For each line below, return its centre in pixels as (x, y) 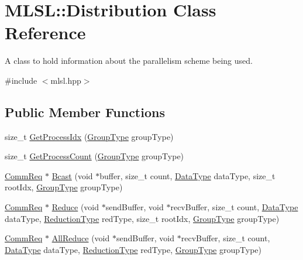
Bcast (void (72, 175)
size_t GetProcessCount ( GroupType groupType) (94, 156)
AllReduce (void (81, 238)
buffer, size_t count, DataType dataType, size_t (187, 175)
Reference (45, 32)
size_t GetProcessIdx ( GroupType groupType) (89, 136)
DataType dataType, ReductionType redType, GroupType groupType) (133, 249)
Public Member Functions (85, 112)
